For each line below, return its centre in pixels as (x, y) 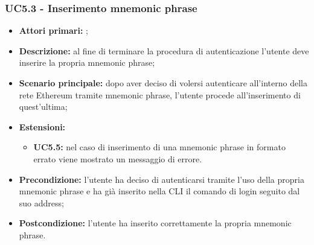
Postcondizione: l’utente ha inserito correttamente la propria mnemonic (155, 223)
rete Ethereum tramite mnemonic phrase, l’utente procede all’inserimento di (160, 94)
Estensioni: (42, 126)
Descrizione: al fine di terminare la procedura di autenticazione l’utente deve (164, 50)
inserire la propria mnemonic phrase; (87, 62)
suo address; (41, 202)
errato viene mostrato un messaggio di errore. (118, 158)
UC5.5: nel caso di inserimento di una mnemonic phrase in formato (159, 147)
